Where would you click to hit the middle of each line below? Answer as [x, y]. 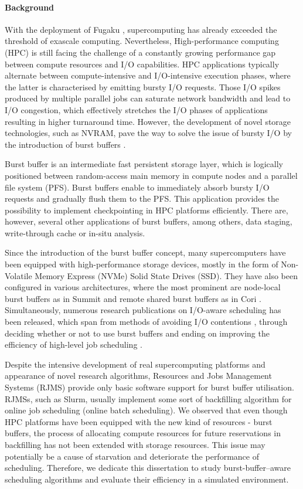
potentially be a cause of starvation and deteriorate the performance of [132, 456]
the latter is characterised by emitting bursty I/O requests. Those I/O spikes [143, 86]
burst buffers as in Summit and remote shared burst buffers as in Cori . [133, 298]
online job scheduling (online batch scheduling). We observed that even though [146, 410]
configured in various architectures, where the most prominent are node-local [143, 287]
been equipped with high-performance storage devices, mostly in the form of [142, 264]
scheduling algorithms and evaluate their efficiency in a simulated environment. [147, 479]
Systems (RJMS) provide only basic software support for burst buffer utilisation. [149, 387]
